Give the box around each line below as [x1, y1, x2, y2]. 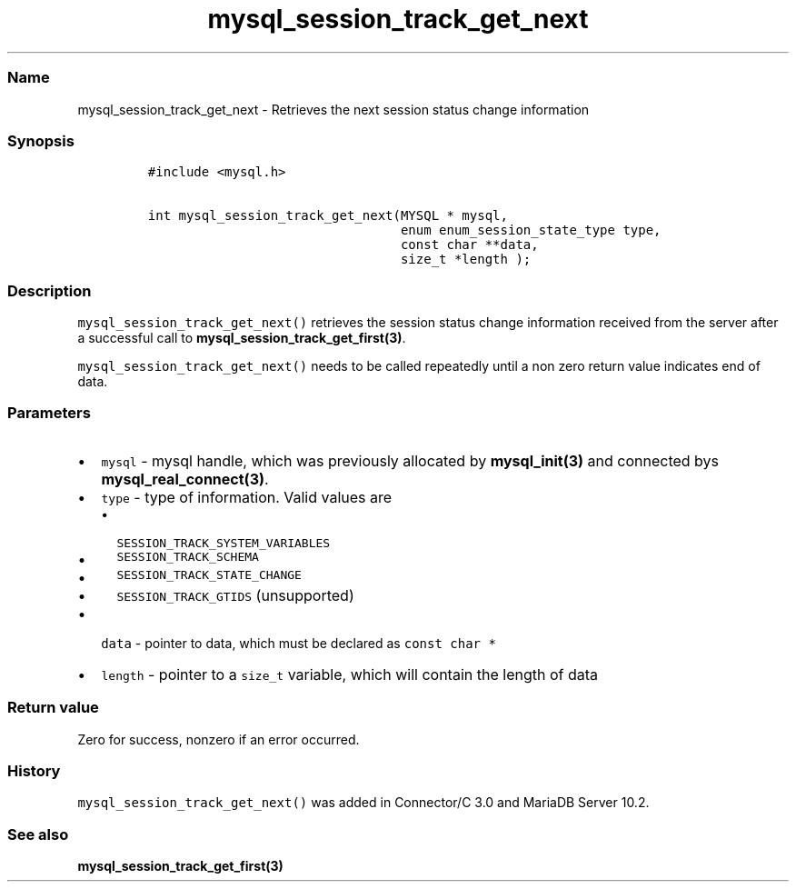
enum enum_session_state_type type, [400, 223, 662, 238]
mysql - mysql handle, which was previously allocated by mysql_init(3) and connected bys [101, 451, 719, 470]
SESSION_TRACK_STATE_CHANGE [116, 567, 302, 582]
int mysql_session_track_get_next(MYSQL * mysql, [147, 208, 508, 224]
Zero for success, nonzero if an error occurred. [77, 731, 360, 747]
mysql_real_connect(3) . [101, 469, 269, 488]
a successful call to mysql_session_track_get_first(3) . [77, 330, 406, 345]
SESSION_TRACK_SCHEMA [116, 549, 259, 564]
